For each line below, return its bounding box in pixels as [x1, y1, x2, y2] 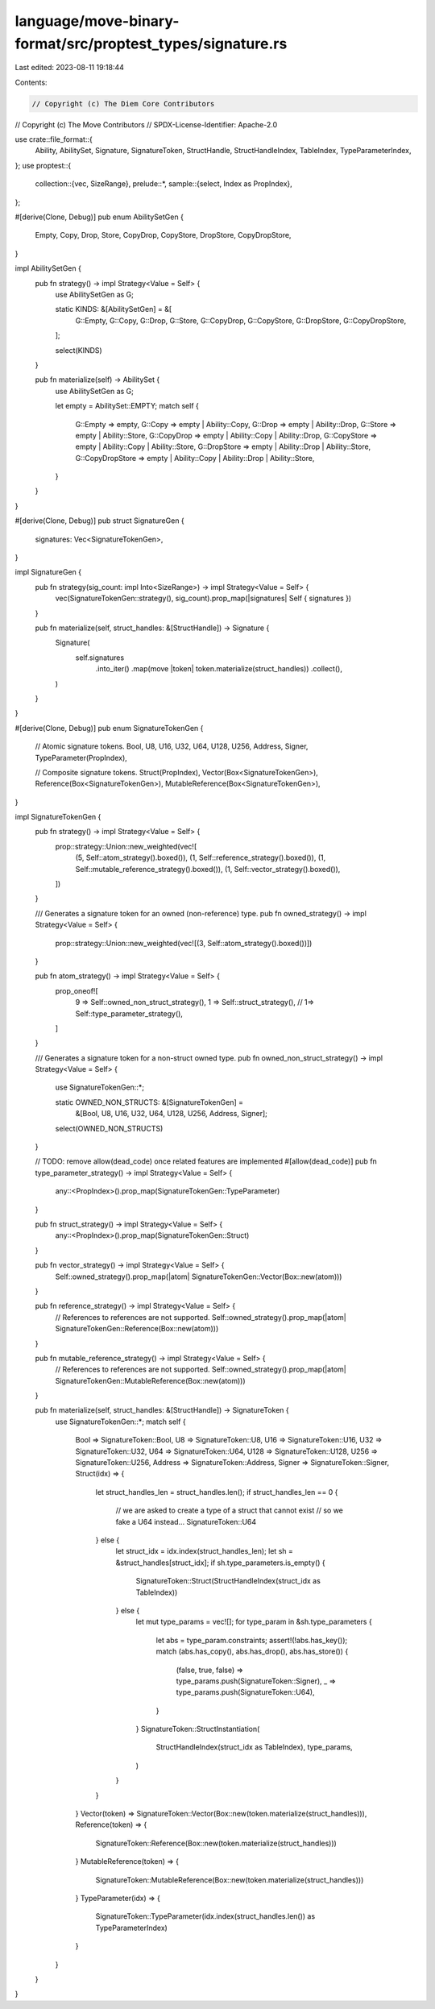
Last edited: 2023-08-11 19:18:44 [14, 63, 125, 73]
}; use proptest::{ [14, 160, 72, 170]
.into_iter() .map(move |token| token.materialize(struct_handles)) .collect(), [95, 664, 342, 674]
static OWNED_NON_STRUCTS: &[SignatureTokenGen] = [55, 1097, 243, 1107]
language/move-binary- [14, 12, 180, 30]
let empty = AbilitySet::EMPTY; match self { [55, 401, 199, 411]
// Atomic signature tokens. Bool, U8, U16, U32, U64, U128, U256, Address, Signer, [35, 741, 309, 751]
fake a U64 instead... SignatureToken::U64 [115, 1517, 257, 1526]
